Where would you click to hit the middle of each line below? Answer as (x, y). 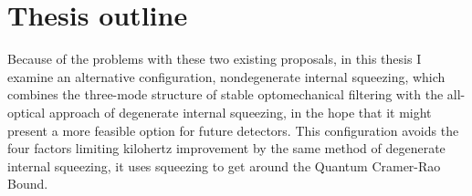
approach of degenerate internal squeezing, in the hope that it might (240, 112)
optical (26, 112)
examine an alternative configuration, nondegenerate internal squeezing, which (226, 76)
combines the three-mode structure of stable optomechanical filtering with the (226, 94)
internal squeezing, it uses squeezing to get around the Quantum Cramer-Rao (224, 165)
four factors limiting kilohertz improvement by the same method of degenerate (226, 148)
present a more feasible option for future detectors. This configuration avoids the (233, 130)
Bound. (28, 184)
